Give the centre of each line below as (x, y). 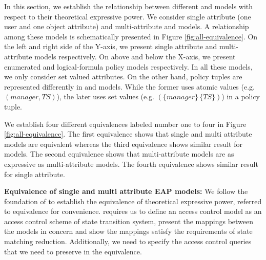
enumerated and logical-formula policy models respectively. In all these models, (128, 66)
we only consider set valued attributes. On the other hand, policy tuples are (123, 77)
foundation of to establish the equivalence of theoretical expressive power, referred (133, 201)
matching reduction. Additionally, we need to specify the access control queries (128, 241)
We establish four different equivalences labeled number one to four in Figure (125, 124)
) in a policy (241, 96)
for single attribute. (35, 174)
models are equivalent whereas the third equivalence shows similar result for (123, 144)
